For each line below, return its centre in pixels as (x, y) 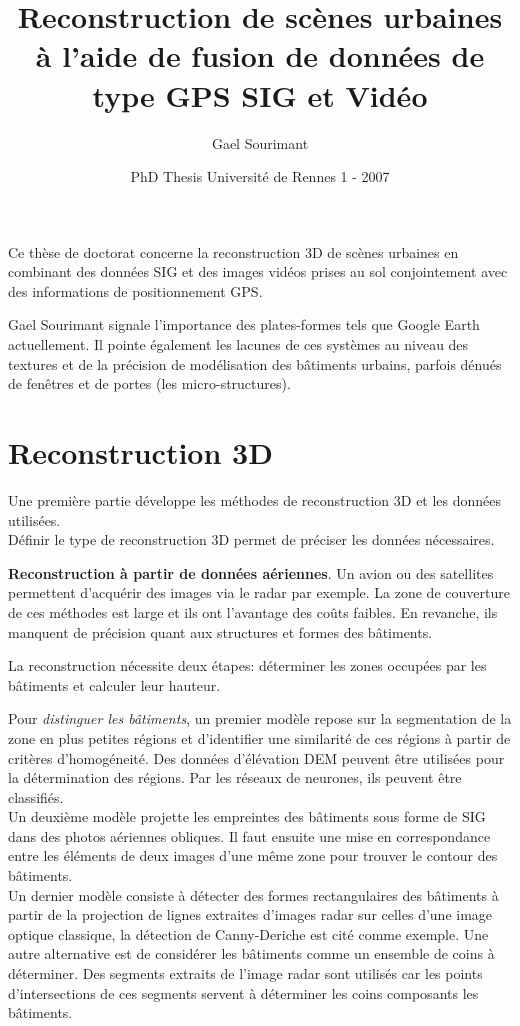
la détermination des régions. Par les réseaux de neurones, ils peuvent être (235, 777)
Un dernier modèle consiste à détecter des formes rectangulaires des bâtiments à (253, 894)
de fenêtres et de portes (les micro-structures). (149, 383)
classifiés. (36, 796)
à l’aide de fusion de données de (260, 55)
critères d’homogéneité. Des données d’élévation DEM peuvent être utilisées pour (256, 757)
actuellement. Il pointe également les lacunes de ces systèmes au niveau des (238, 344)
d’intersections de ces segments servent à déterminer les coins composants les (243, 992)
